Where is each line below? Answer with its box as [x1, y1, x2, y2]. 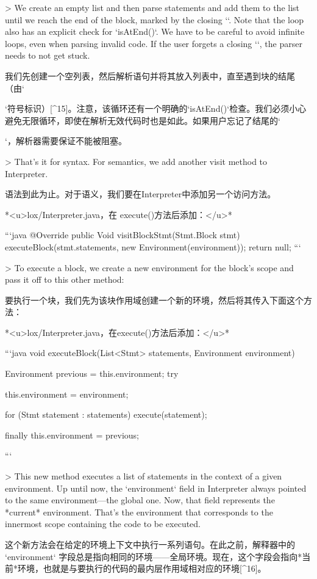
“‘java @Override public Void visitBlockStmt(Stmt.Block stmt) [5, 228, 240, 241]
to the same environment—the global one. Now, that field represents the [5, 493, 275, 506]
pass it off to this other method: [5, 273, 124, 286]
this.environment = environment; [5, 387, 129, 400]
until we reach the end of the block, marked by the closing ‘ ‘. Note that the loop [5, 13, 304, 26]
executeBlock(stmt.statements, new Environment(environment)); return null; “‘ [5, 240, 301, 253]
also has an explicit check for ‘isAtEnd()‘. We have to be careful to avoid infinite [5, 25, 305, 38]
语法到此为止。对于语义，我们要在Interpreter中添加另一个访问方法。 [5, 188, 276, 200]
